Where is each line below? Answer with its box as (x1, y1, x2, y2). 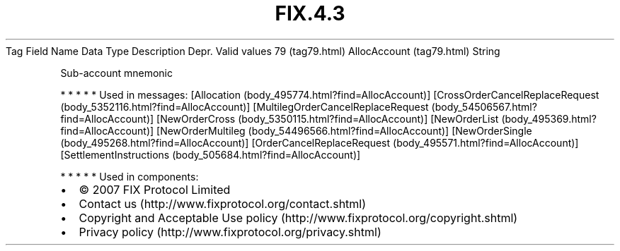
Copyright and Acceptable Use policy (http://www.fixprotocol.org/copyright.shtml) (79, 210, 518, 225)
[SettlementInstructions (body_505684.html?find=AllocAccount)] (60, 148, 361, 161)
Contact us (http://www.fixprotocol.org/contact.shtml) (79, 196, 367, 211)
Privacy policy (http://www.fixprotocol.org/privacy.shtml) (79, 224, 381, 239)
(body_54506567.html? (431, 100, 537, 113)
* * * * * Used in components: (60, 170, 199, 183)
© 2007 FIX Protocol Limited (79, 182, 231, 197)
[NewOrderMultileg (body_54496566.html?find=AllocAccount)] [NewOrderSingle (156, 124, 532, 137)
